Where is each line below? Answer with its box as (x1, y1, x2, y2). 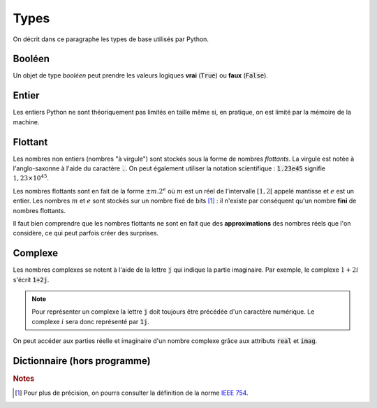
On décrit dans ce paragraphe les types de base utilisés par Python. (13, 35, 209, 43)
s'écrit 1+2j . (13, 275, 50, 284)
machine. (13, 117, 40, 126)
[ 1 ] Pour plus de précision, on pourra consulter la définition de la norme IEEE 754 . (15, 388, 249, 398)
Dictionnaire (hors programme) (13, 355, 151, 367)
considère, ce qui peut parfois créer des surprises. (13, 229, 159, 238)
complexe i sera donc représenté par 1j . (31, 317, 149, 326)
